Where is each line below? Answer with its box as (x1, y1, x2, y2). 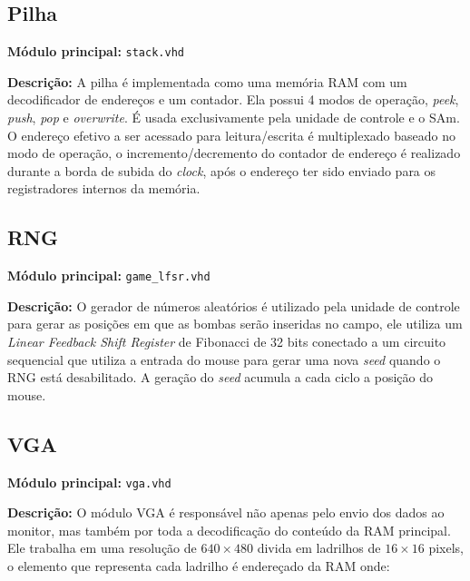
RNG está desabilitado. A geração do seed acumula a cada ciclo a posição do (7, 368, 433, 387)
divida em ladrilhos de (257, 538, 381, 557)
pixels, (428, 538, 465, 557)
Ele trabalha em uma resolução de (7, 538, 197, 557)
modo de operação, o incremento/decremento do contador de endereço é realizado (7, 143, 461, 162)
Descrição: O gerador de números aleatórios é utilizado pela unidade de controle (7, 296, 460, 315)
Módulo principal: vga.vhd (7, 472, 171, 491)
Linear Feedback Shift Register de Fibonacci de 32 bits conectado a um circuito (7, 332, 446, 351)
